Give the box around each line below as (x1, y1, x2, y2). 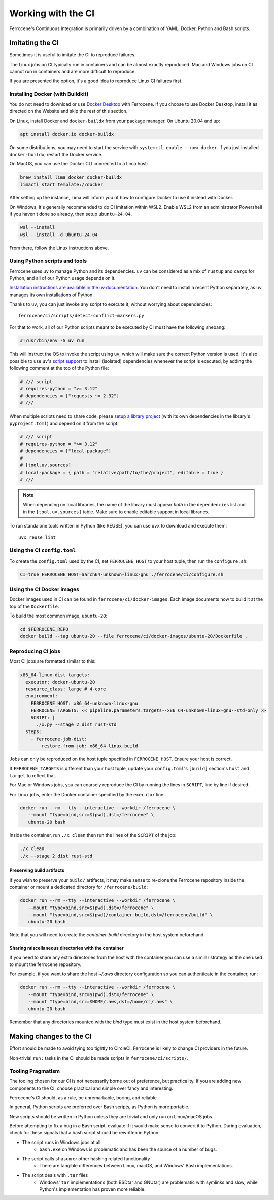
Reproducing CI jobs (9, 648, 61, 655)
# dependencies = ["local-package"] (20, 448, 112, 454)
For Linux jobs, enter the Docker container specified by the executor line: (9, 791, 165, 797)
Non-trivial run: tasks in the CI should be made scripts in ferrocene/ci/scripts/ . (9, 1055, 189, 1061)
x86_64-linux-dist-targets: (20, 672, 90, 678)
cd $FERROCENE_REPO (20, 626, 68, 632)
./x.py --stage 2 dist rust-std (36, 721, 117, 727)
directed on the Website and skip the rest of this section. (9, 108, 128, 114)
